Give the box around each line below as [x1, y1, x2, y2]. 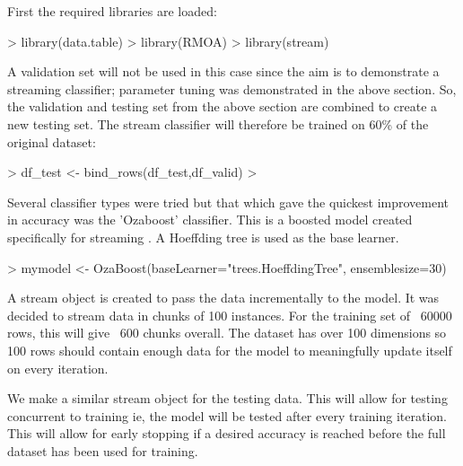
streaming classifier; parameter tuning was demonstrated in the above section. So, [7, 79, 457, 98]
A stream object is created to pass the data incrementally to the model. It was [7, 288, 440, 307]
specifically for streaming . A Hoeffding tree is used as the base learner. [7, 227, 399, 246]
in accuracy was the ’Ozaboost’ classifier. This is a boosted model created [7, 210, 413, 229]
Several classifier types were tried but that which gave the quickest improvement [7, 192, 449, 211]
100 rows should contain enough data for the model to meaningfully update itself [7, 340, 452, 359]
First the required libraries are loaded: [7, 2, 217, 20]
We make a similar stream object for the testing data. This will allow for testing [7, 389, 448, 408]
